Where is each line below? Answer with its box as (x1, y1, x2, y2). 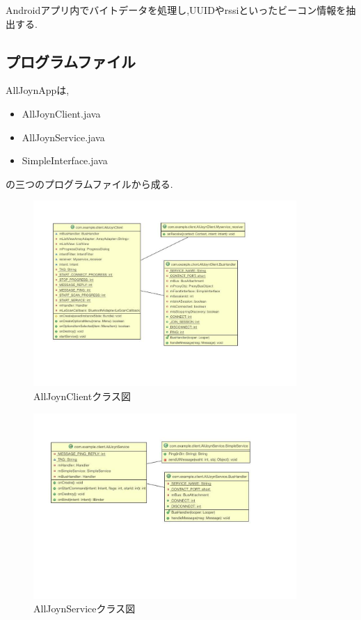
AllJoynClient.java (22, 106, 101, 120)
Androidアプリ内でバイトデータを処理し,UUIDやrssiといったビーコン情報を (6, 3, 346, 17)
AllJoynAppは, (6, 83, 70, 97)
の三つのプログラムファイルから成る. (6, 176, 173, 191)
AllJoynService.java (22, 129, 105, 144)
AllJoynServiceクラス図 (33, 601, 136, 616)
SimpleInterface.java (22, 153, 108, 168)
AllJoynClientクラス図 (33, 389, 131, 404)
